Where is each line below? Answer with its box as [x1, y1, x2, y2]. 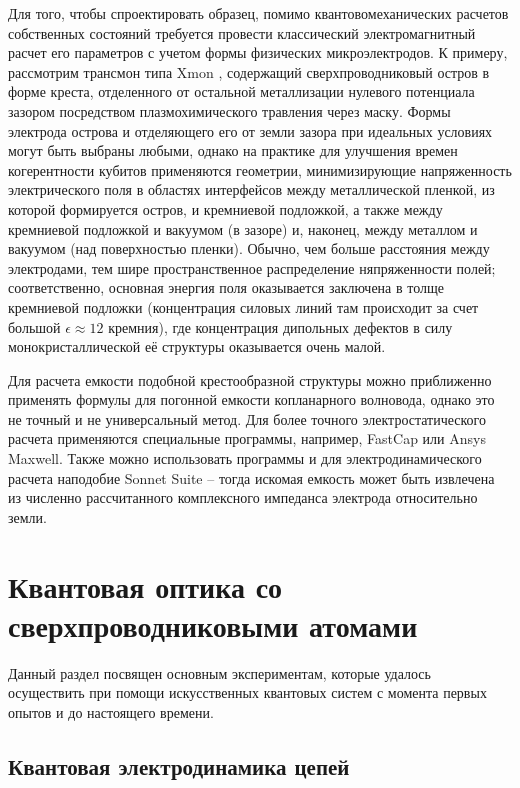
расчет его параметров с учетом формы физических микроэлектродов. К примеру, [8, 42, 508, 63]
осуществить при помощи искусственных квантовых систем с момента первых [8, 682, 487, 703]
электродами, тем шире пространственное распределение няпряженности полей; [8, 257, 496, 278]
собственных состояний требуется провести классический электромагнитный [8, 22, 476, 43]
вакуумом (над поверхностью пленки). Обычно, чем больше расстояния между [8, 238, 490, 259]
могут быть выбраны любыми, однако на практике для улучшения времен [8, 140, 458, 161]
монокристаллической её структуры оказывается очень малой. [8, 336, 386, 357]
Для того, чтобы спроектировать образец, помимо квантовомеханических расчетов [8, 3, 509, 23]
